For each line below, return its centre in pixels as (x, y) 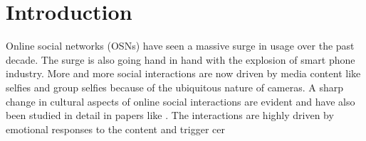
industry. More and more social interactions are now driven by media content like (183, 73)
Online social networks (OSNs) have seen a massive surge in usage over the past (180, 46)
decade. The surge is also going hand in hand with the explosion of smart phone (181, 59)
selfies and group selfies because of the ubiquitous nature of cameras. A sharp (175, 87)
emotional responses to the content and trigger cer (115, 129)
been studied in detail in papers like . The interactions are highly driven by (170, 115)
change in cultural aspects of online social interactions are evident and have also (181, 101)
